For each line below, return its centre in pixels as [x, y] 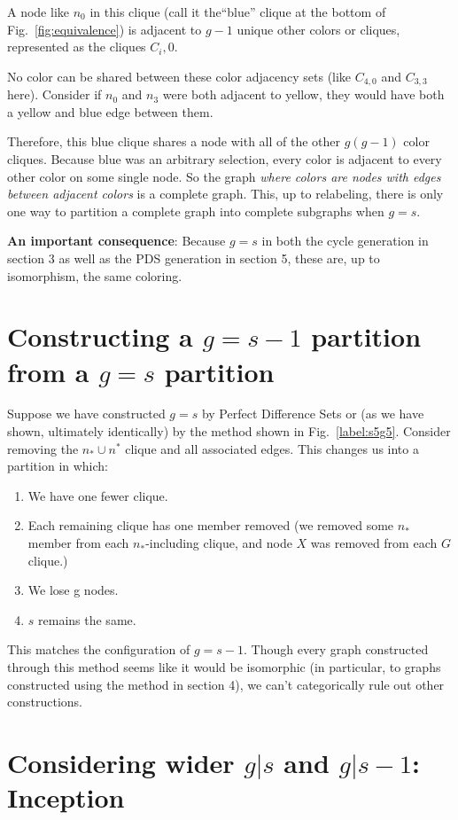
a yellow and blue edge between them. [110, 111]
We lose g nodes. [73, 590]
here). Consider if [54, 94]
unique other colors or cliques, [318, 29]
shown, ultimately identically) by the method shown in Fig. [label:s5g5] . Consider [229, 431]
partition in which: [58, 466]
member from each [78, 543]
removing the [43, 448]
